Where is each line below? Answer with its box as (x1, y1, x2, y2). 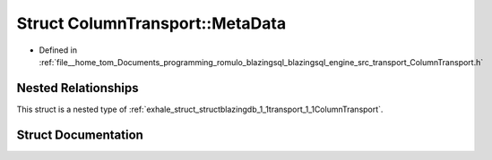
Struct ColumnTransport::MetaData (16, 13, 287, 33)
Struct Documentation (16, 127, 143, 142)
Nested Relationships (16, 80, 139, 96)
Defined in (39, 45, 78, 55)
